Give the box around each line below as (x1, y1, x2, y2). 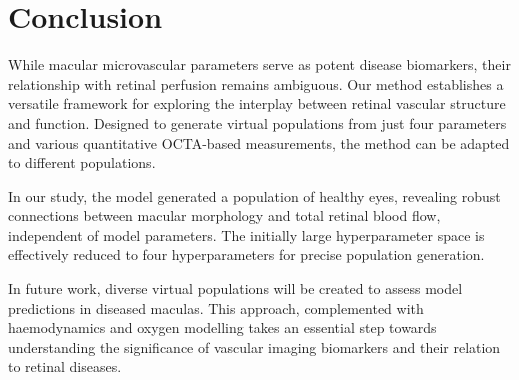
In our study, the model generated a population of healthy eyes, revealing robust (8, 185, 501, 206)
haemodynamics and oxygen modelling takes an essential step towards (8, 317, 437, 338)
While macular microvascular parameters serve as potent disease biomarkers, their (8, 54, 511, 75)
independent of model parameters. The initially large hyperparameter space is (8, 224, 485, 245)
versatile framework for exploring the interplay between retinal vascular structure (8, 93, 506, 114)
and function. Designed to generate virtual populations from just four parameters (8, 112, 507, 133)
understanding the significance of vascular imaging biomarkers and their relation (8, 336, 501, 357)
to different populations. (8, 152, 156, 173)
